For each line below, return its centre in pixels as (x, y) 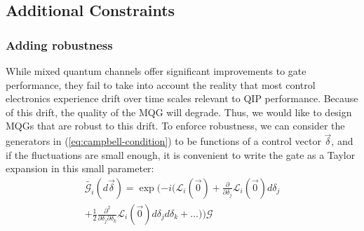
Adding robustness (59, 44)
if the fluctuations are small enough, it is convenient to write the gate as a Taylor (181, 154)
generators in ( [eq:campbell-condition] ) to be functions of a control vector (163, 141)
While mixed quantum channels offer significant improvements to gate (156, 71)
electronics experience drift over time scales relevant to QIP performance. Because (182, 98)
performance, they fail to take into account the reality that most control (161, 84)
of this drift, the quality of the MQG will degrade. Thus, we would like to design (179, 112)
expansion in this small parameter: (80, 168)
